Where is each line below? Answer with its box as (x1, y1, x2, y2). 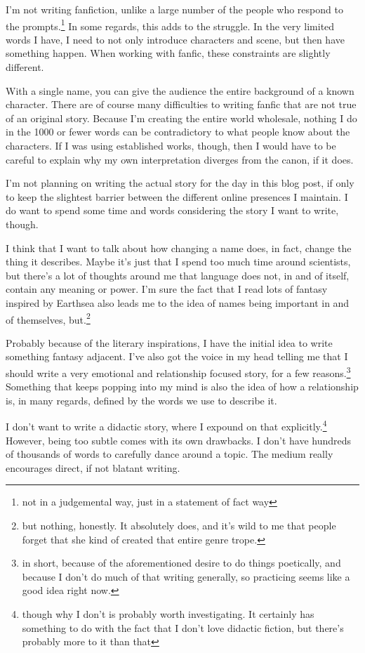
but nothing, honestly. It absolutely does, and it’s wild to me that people (22, 518, 336, 533)
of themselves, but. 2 (6, 310, 91, 326)
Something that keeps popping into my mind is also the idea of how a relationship (6, 379, 359, 394)
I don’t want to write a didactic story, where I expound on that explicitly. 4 (6, 417, 327, 434)
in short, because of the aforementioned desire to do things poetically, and (22, 555, 341, 570)
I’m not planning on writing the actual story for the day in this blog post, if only (6, 176, 354, 190)
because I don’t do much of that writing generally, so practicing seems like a (22, 569, 350, 583)
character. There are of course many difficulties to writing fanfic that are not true (6, 97, 357, 112)
